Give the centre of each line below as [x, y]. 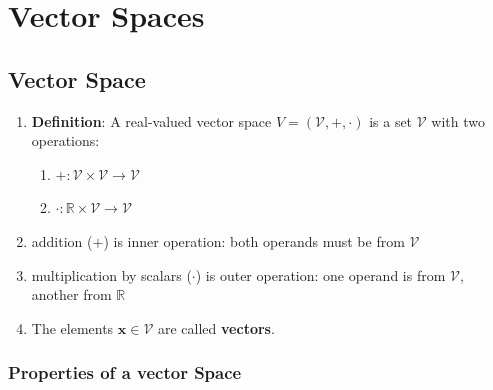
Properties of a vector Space [125, 372]
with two [458, 120]
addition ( [62, 240]
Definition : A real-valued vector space [151, 120]
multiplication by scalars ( [111, 274]
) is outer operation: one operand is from [320, 274]
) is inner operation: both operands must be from [254, 240]
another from [71, 294]
